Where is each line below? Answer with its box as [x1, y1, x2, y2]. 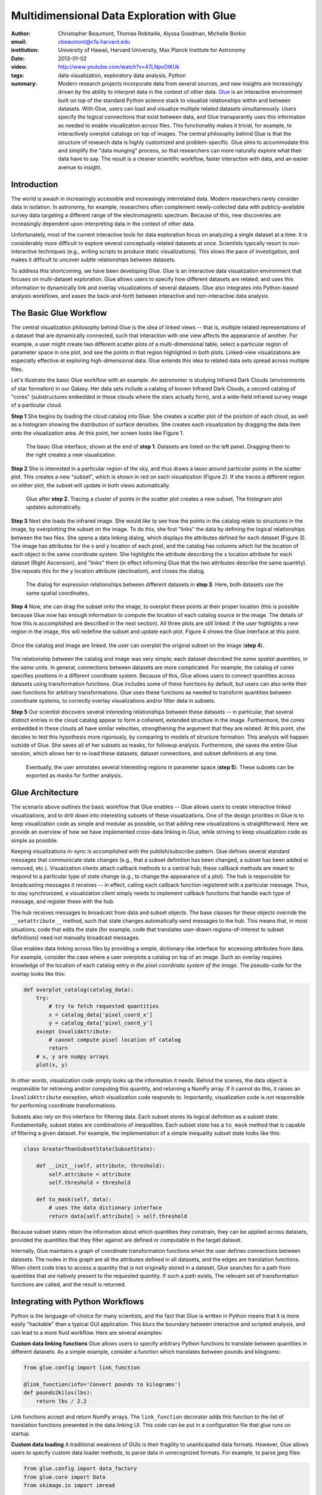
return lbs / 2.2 [36, 1398, 87, 1405]
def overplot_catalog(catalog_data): [23, 986, 134, 993]
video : [11, 63, 27, 71]
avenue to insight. [58, 163, 102, 170]
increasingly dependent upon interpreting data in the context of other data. [11, 220, 195, 227]
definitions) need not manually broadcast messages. [11, 934, 140, 941]
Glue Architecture [11, 788, 79, 798]
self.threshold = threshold [48, 1179, 131, 1186]
